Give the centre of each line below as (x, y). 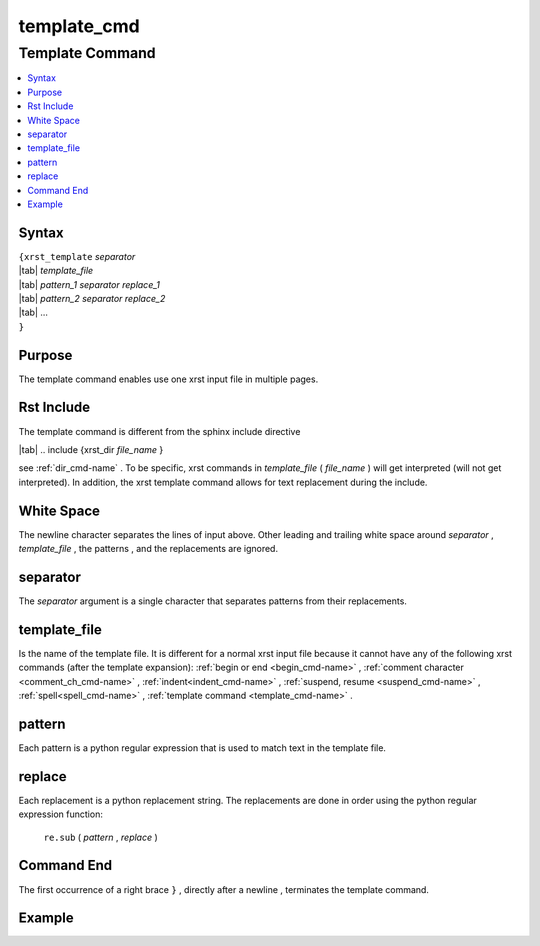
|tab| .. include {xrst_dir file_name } (91, 449)
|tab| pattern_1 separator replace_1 (89, 284)
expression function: (61, 814)
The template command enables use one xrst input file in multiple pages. (168, 379)
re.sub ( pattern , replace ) (101, 837)
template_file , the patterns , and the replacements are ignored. (148, 549)
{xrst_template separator (77, 256)
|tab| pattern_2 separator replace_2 (92, 298)
